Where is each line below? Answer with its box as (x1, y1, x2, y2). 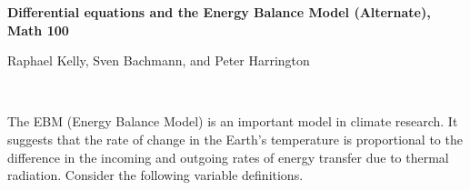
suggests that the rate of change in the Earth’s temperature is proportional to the (7, 129, 463, 148)
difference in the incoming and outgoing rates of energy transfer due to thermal (7, 147, 449, 166)
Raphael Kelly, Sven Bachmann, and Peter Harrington (7, 51, 310, 70)
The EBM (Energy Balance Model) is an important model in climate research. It (7, 112, 458, 131)
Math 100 (7, 20, 69, 39)
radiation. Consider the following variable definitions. (7, 165, 304, 185)
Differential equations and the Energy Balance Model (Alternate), (7, 3, 431, 21)
